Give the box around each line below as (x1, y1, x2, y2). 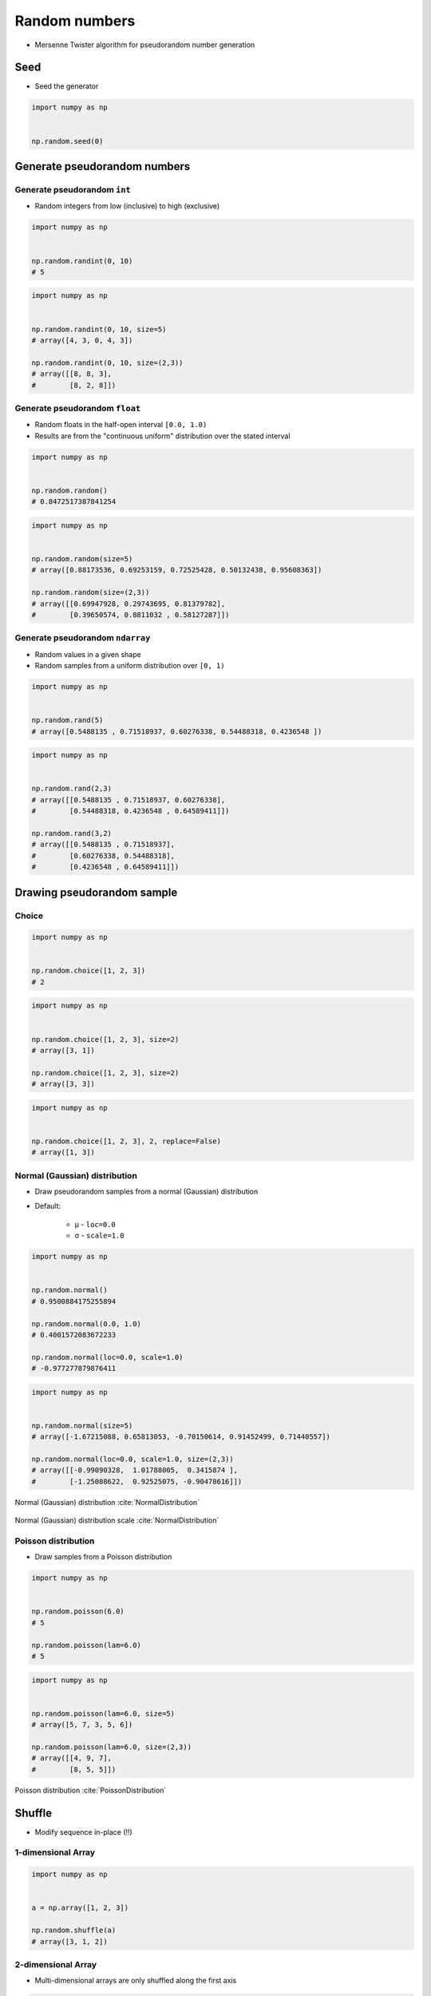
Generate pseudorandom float (14, 402, 141, 414)
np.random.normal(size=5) (31, 1421, 133, 1430)
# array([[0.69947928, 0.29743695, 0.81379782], (31, 599, 226, 608)
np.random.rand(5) (31, 715, 104, 725)
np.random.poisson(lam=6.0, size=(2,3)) (31, 1742, 192, 1752)
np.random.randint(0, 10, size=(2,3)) (31, 358, 184, 367)
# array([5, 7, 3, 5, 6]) (31, 1721, 133, 1729)
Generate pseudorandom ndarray (14, 632, 151, 644)
